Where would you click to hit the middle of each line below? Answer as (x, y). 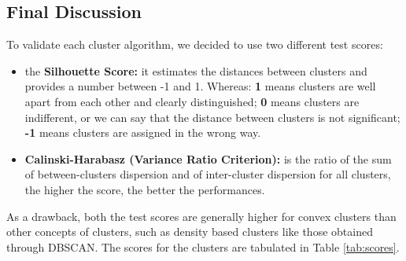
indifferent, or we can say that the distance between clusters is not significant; (212, 117)
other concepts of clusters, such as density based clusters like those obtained (190, 232)
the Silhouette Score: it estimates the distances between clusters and (196, 70)
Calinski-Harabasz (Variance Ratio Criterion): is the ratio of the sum (208, 158)
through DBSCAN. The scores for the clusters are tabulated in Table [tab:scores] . (203, 246)
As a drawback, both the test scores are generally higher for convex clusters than (201, 216)
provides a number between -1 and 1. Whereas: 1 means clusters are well (200, 86)
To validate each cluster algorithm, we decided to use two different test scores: (195, 44)
